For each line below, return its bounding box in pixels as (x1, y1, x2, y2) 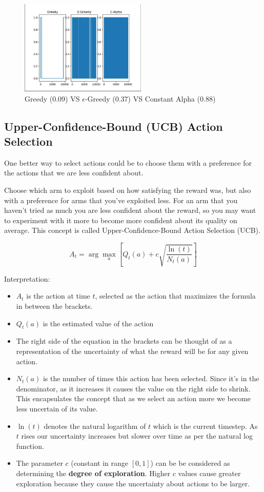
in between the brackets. (16, 301, 93, 311)
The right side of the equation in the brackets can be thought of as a (16, 336, 232, 346)
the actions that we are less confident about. (4, 167, 144, 178)
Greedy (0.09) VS (25, 93, 80, 104)
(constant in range (71, 458, 128, 468)
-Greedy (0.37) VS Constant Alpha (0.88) (85, 93, 216, 104)
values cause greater (178, 467, 241, 478)
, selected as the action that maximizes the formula (95, 290, 256, 301)
